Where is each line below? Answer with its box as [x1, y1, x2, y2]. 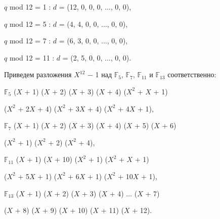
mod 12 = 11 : [9, 52, 55, 63]
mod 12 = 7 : [9, 35, 51, 46]
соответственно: [167, 69, 216, 80]
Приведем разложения [4, 69, 72, 80]
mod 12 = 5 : [9, 18, 51, 29]
